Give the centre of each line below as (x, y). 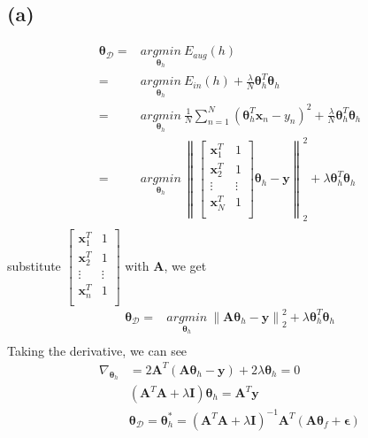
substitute (34, 265)
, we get (185, 265)
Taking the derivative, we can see (97, 350)
